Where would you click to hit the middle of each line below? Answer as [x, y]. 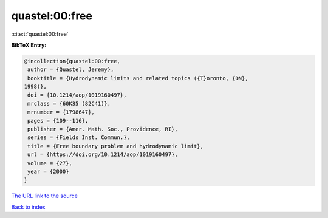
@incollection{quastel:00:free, [72, 61]
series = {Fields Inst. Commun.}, [79, 138]
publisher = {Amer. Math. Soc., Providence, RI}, [103, 129]
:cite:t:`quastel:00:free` [40, 34]
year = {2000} [48, 172]
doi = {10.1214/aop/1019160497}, [77, 95]
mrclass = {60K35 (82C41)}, [69, 104]
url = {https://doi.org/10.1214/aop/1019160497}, [103, 155]
